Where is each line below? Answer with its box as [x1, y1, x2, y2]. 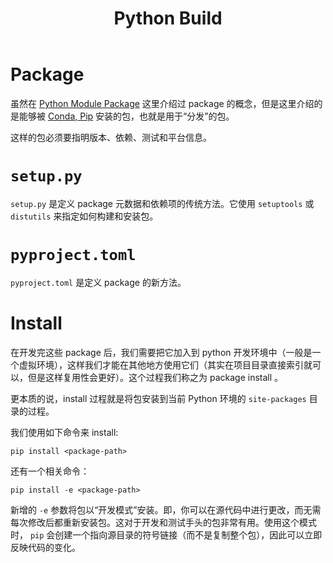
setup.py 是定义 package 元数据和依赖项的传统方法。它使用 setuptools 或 [10, 197, 315, 209]
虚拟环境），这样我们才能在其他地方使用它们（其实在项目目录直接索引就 [18, 358, 313, 371]
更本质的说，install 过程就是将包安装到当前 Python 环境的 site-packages [10, 392, 307, 404]
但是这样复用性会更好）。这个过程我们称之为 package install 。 [27, 371, 284, 383]
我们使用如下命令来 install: [10, 426, 119, 438]
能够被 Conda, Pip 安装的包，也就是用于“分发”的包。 [18, 110, 235, 122]
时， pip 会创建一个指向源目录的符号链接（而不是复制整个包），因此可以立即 [10, 528, 323, 541]
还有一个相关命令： [10, 465, 90, 477]
